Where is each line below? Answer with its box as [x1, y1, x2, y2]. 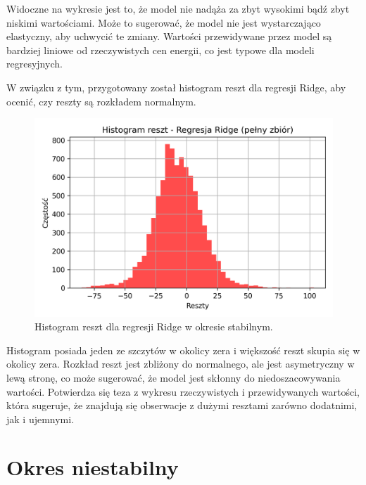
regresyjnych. [6, 56, 63, 71]
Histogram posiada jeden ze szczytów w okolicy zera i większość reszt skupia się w [6, 342, 360, 357]
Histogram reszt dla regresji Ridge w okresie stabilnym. [34, 319, 273, 334]
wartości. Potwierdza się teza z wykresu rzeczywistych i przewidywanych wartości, [6, 384, 360, 399]
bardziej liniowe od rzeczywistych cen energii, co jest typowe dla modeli [6, 42, 315, 57]
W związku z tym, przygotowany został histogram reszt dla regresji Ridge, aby [6, 79, 346, 94]
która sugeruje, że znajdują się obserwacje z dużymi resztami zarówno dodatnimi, [6, 398, 358, 413]
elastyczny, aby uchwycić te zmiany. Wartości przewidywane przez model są [6, 29, 332, 44]
